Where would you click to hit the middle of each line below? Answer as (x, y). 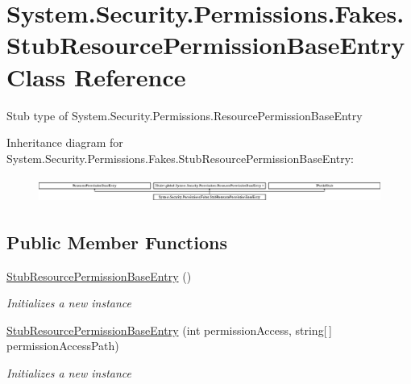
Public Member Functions (117, 242)
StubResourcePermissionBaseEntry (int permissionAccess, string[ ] (169, 330)
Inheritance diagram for (65, 142)
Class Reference (96, 76)
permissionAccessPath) (63, 346)
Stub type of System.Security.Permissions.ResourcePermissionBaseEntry (185, 115)
